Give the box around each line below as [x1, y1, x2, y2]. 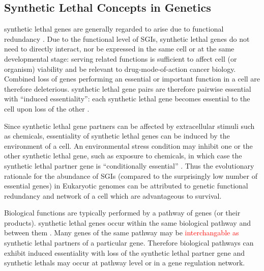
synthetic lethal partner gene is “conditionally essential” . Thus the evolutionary [4, 160, 254, 171]
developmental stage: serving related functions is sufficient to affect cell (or [4, 53, 237, 64]
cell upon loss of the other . [4, 103, 90, 114]
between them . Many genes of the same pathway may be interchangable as [4, 227, 239, 238]
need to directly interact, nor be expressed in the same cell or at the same [4, 43, 234, 54]
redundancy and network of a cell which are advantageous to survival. [4, 190, 222, 201]
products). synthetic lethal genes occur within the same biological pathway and [4, 217, 251, 228]
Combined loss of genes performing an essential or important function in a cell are [4, 73, 260, 84]
